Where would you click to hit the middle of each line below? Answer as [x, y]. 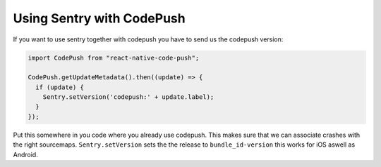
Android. [25, 154]
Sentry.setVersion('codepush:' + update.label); [128, 97]
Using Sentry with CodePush [99, 18]
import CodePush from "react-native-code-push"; [114, 58]
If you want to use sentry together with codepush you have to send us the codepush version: [148, 39]
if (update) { [60, 87]
